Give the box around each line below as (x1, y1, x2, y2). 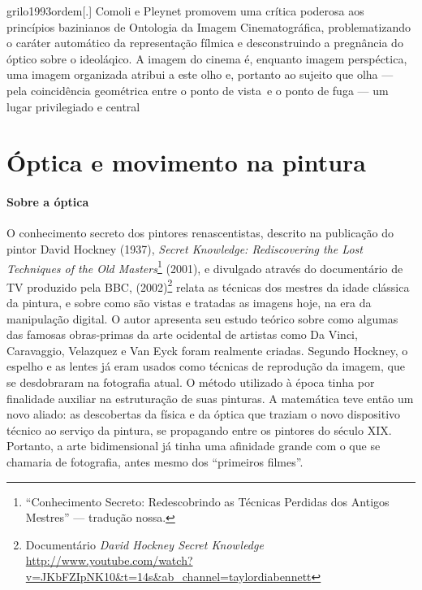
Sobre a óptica (6, 193, 89, 210)
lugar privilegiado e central (6, 98, 140, 115)
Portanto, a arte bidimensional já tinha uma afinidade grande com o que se (6, 437, 381, 454)
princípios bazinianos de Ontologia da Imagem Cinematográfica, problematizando (6, 18, 411, 35)
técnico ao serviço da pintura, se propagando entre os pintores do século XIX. (6, 421, 392, 438)
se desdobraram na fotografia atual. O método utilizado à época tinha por (6, 373, 375, 390)
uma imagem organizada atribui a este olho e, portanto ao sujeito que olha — (6, 66, 394, 83)
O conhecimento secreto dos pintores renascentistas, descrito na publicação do (6, 224, 394, 241)
